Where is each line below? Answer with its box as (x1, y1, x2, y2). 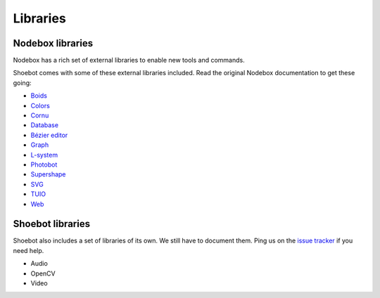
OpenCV (30, 269, 56, 278)
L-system (30, 150, 58, 159)
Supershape (30, 170, 66, 179)
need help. (13, 246, 44, 254)
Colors (30, 101, 51, 110)
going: (13, 78, 32, 87)
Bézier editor (30, 131, 68, 139)
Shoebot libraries (13, 218, 91, 230)
